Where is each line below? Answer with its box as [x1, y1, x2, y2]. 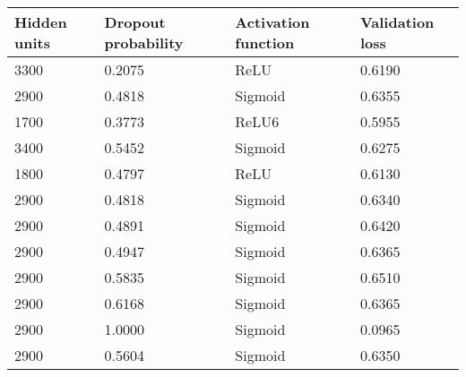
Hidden [14, 12, 67, 32]
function [235, 32, 295, 53]
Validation [359, 12, 435, 32]
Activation [235, 12, 310, 32]
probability [104, 32, 184, 53]
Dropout [104, 12, 166, 32]
